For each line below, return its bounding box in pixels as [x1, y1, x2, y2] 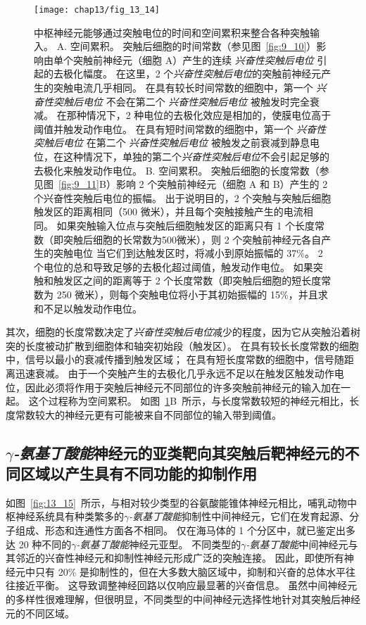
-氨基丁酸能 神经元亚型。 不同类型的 [76, 536, 241, 551]
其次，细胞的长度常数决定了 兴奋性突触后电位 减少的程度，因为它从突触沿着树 [6, 324, 360, 339]
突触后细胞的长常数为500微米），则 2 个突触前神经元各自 [63, 232, 322, 246]
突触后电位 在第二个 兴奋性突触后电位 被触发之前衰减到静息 [34, 135, 310, 150]
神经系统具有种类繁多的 [15, 509, 124, 524]
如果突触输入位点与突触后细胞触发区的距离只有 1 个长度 [56, 217, 315, 232]
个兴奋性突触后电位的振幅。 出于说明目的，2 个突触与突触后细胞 [34, 190, 332, 205]
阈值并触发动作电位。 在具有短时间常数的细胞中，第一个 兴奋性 [34, 121, 327, 136]
